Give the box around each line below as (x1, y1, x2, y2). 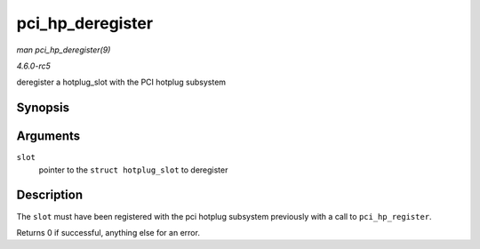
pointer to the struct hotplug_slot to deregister (38, 165, 228, 175)
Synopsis (16, 100, 70, 116)
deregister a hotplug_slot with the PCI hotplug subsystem (16, 76, 227, 88)
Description (16, 188, 84, 203)
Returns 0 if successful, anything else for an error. (16, 227, 200, 237)
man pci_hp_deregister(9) (16, 44, 111, 55)
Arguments (16, 129, 81, 144)
